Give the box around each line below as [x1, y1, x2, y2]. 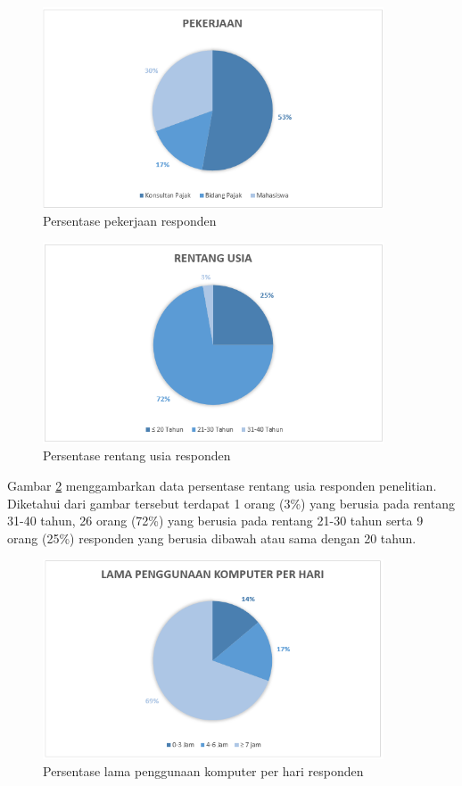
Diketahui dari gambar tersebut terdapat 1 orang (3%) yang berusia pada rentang [7, 493, 455, 512]
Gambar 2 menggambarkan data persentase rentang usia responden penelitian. [7, 476, 437, 494]
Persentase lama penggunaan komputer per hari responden [43, 762, 364, 781]
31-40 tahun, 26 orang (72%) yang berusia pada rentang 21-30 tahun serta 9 [7, 511, 424, 530]
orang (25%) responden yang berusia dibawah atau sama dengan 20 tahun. [7, 528, 417, 547]
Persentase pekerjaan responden [43, 211, 217, 230]
